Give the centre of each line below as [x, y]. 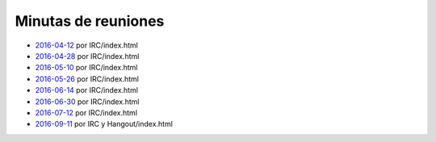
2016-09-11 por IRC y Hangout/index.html [104, 124]
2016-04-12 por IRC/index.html [87, 45]
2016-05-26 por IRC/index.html [87, 79]
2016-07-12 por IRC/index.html [86, 112]
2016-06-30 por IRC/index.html [87, 102]
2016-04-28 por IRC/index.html [87, 56]
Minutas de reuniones [90, 21]
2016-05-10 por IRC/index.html [86, 68]
